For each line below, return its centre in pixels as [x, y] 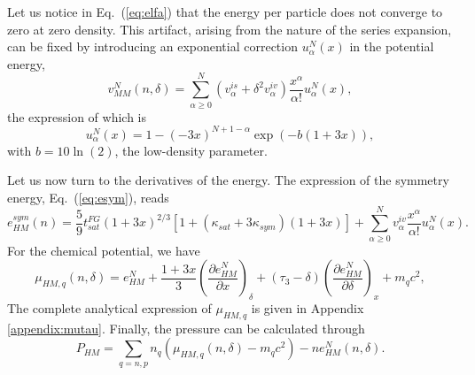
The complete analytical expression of [109, 307]
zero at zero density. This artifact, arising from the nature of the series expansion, [230, 29]
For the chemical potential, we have [104, 250]
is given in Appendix [308, 307]
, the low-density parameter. [191, 150]
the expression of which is [77, 116]
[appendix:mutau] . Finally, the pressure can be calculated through [186, 328]
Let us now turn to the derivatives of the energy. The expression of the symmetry [228, 180]
